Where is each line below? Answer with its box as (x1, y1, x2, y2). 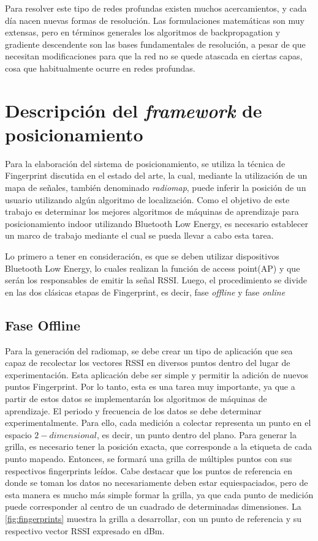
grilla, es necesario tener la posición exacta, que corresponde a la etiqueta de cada (5, 440, 312, 453)
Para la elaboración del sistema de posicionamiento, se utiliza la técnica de (5, 157, 286, 170)
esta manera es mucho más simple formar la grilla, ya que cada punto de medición (5, 488, 314, 501)
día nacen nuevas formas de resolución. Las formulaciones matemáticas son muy (5, 13, 305, 26)
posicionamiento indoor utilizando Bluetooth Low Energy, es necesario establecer (5, 217, 308, 229)
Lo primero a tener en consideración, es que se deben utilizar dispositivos (5, 250, 279, 263)
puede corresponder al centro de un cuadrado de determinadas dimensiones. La (5, 500, 301, 513)
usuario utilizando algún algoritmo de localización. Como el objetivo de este (5, 193, 290, 206)
